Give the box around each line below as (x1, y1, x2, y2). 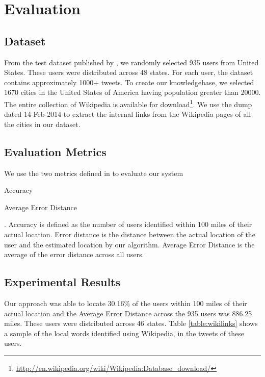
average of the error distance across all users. (4, 249, 144, 260)
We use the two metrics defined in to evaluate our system (4, 167, 183, 178)
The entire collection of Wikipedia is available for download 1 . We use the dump (4, 97, 252, 109)
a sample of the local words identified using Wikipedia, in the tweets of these (4, 328, 244, 338)
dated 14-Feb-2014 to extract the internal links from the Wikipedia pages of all (4, 109, 251, 119)
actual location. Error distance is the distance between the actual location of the (4, 229, 255, 239)
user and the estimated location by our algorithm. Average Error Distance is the (4, 239, 255, 249)
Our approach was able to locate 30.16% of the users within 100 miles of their (4, 297, 247, 308)
